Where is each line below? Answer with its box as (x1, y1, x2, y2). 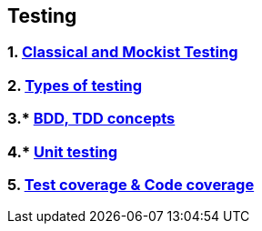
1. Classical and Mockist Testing (7, 43, 238, 62)
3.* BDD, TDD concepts (7, 109, 176, 128)
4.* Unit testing (7, 142, 118, 161)
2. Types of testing (7, 75, 143, 95)
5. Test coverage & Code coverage (7, 175, 255, 194)
